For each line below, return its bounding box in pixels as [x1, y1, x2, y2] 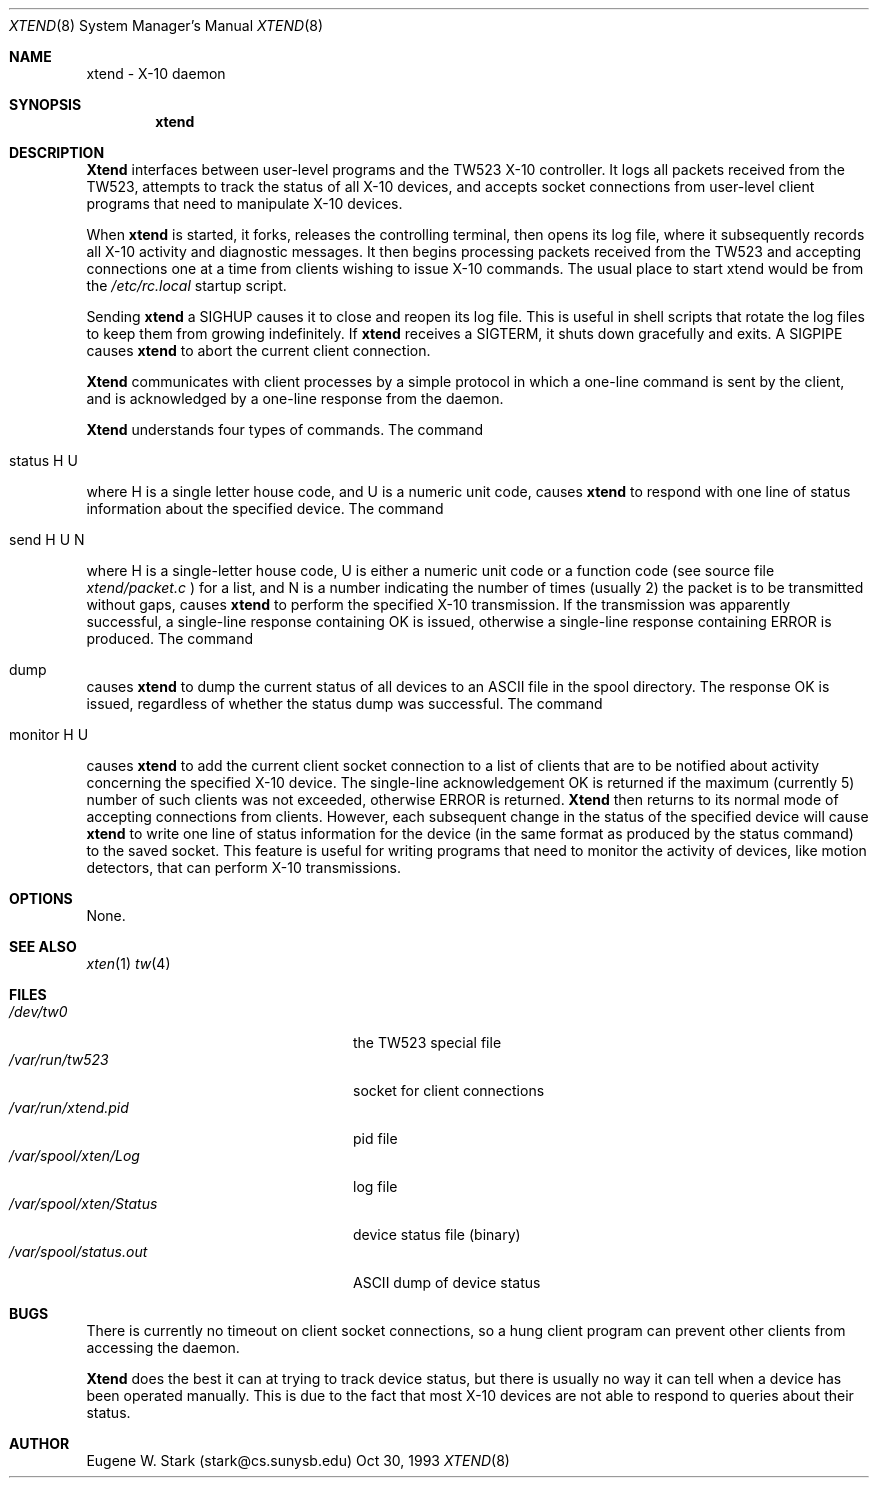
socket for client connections [353, 1082, 545, 1099]
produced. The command [86, 630, 253, 647]
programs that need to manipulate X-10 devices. [86, 195, 403, 212]
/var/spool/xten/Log [9, 1147, 140, 1164]
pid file [353, 1130, 398, 1147]
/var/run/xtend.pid [9, 1099, 129, 1116]
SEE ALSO [9, 938, 77, 955]
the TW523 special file [353, 1034, 502, 1051]
